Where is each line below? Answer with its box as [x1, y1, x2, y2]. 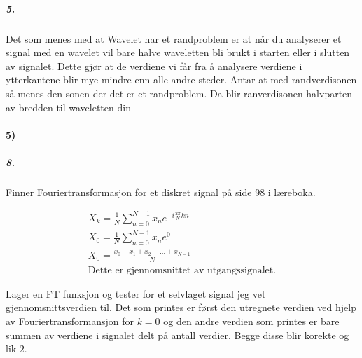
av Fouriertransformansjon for [6, 313, 134, 328]
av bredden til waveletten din [6, 99, 131, 114]
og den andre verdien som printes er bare [163, 313, 340, 328]
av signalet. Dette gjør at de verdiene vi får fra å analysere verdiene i [6, 58, 302, 73]
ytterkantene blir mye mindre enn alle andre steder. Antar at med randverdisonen [6, 72, 357, 87]
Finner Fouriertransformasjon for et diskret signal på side [6, 184, 252, 199]
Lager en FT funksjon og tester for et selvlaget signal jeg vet [6, 286, 266, 301]
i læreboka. [267, 184, 316, 199]
